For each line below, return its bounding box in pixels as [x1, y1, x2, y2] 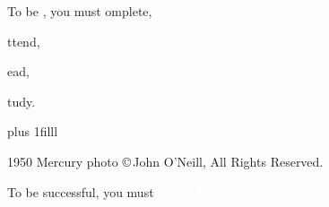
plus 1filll [7, 122, 58, 141]
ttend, [7, 31, 40, 50]
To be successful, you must [7, 182, 154, 201]
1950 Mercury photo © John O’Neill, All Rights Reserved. [7, 151, 324, 170]
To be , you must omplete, [7, 2, 152, 20]
